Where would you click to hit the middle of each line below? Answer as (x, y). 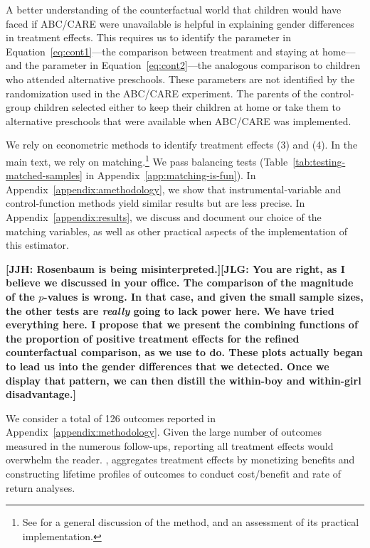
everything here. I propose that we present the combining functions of (182, 324)
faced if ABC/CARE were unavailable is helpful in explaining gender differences (180, 23)
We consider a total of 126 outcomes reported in (111, 418)
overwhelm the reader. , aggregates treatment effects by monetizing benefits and (180, 460)
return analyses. (41, 487)
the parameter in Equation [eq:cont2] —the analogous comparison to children (193, 65)
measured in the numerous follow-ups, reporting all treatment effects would (170, 445)
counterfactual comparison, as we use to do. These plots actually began (184, 352)
